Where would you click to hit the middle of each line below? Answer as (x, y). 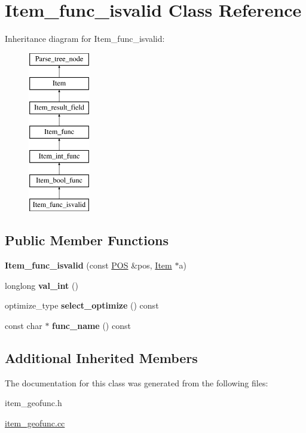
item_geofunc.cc (35, 423)
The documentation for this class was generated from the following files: (137, 382)
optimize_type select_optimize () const (82, 305)
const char (24, 325)
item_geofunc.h (33, 403)
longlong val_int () (42, 285)
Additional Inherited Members (101, 357)
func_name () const (91, 325)
